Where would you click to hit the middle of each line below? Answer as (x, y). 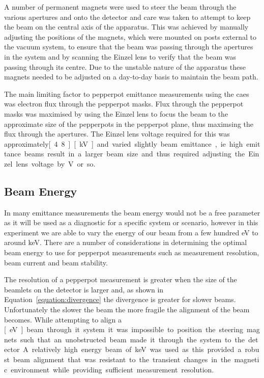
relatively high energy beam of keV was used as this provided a (137, 349)
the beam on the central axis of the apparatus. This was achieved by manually (126, 27)
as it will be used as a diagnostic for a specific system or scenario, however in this (131, 222)
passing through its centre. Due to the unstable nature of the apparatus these (125, 66)
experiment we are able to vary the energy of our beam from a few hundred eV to (131, 232)
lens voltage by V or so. (56, 163)
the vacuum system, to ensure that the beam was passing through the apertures (129, 47)
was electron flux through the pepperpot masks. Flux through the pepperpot (124, 104)
